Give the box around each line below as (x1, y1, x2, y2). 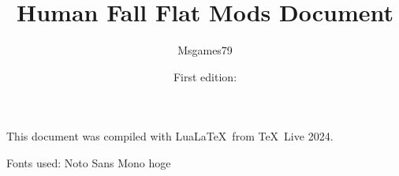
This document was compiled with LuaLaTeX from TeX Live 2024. (6, 128, 334, 144)
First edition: (173, 68, 237, 84)
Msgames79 (177, 42, 233, 58)
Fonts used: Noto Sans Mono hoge (6, 154, 171, 170)
